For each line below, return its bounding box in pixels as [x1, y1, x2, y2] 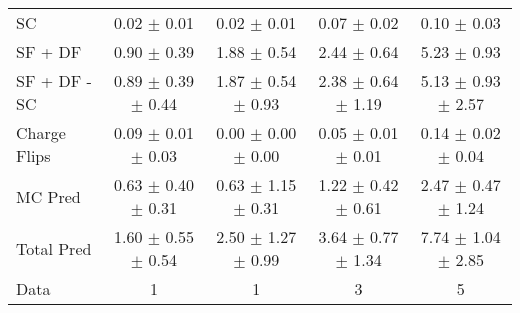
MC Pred [16, 184, 81, 208]
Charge [16, 121, 66, 144]
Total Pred [16, 236, 92, 260]
